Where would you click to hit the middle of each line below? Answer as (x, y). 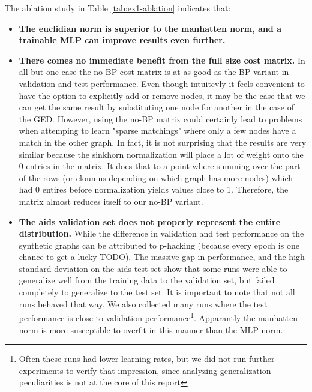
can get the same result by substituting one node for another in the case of (157, 107)
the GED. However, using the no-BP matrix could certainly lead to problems (160, 119)
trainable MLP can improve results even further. (122, 40)
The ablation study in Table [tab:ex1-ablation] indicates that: (118, 8)
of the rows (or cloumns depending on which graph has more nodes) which (156, 177)
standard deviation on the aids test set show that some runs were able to (153, 268)
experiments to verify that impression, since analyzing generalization (145, 370)
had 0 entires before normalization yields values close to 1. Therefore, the (154, 189)
